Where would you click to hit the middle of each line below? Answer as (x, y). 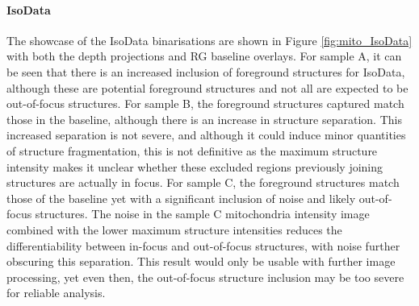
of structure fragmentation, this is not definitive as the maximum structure (192, 150)
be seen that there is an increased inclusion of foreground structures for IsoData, (206, 71)
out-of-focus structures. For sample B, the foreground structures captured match (205, 103)
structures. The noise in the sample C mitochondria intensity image (202, 214)
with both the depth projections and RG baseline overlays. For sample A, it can (204, 56)
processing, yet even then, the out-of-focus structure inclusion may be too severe (205, 277)
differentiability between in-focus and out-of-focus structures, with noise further (203, 245)
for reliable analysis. (56, 293)
